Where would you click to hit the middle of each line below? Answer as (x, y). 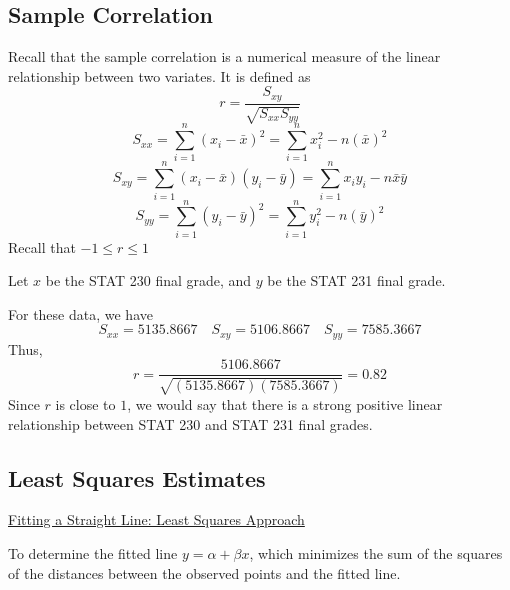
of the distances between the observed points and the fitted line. (204, 572)
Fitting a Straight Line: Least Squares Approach (156, 519)
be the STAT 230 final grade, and (148, 280)
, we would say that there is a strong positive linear (285, 403)
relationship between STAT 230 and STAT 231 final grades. (190, 423)
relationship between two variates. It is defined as (159, 75)
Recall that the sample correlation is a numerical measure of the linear (224, 56)
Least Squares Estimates (137, 477)
